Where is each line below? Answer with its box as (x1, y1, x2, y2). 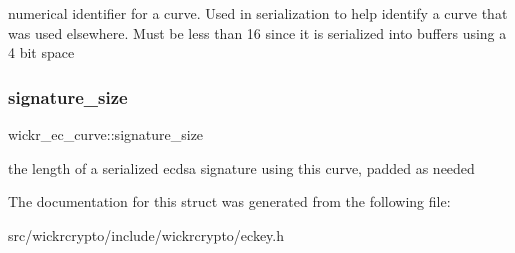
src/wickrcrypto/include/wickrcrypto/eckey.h (8, 224, 285, 245)
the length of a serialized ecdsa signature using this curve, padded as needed (8, 157, 475, 178)
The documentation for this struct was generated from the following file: (8, 191, 451, 212)
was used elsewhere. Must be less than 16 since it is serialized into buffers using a (8, 22, 507, 43)
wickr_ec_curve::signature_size (8, 124, 204, 144)
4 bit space (8, 42, 75, 63)
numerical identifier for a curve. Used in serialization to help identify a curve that (8, 3, 508, 23)
